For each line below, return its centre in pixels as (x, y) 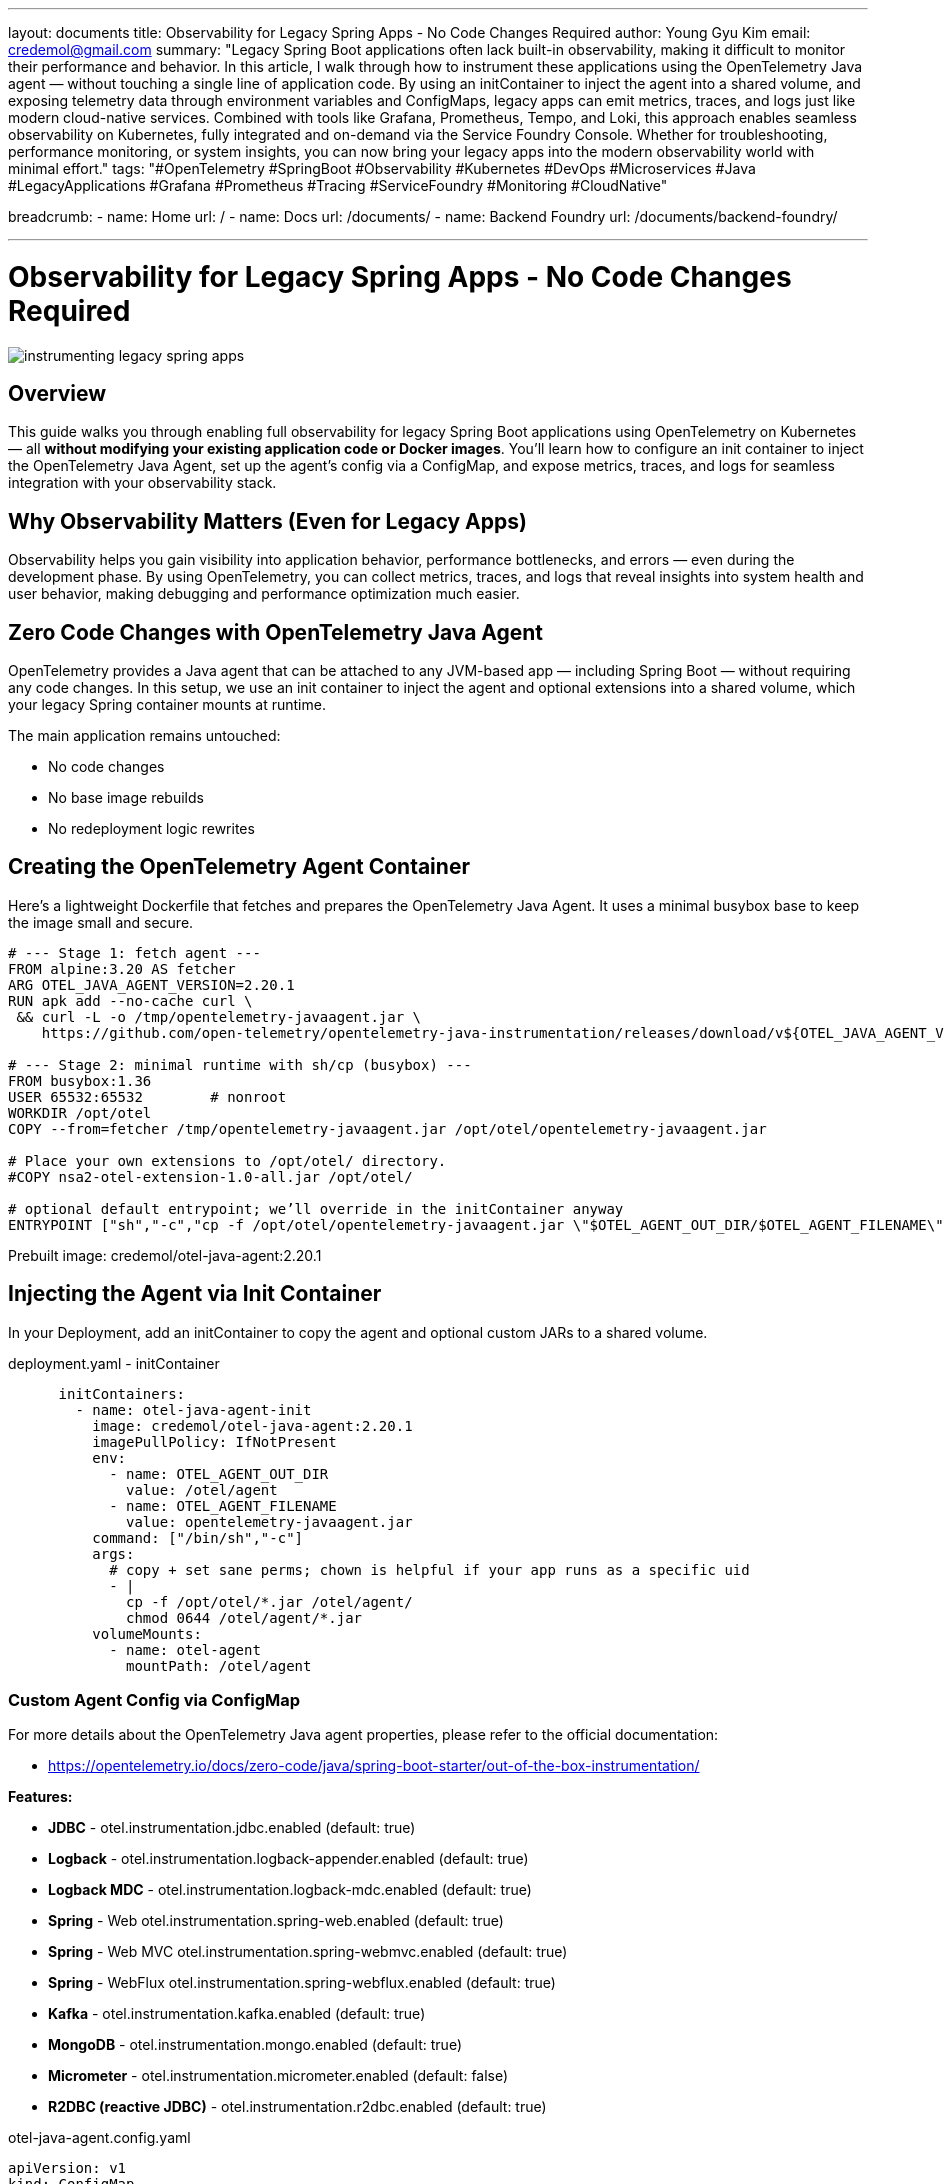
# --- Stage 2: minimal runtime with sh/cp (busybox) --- (240, 1064)
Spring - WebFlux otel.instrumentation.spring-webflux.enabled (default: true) (302, 1983)
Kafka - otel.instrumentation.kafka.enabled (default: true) (237, 2014)
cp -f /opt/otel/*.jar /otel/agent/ (269, 1601)
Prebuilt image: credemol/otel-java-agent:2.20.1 (165, 1255)
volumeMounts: (147, 1633)
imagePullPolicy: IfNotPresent (214, 1441)
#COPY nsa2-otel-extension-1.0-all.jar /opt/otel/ (210, 1176)
